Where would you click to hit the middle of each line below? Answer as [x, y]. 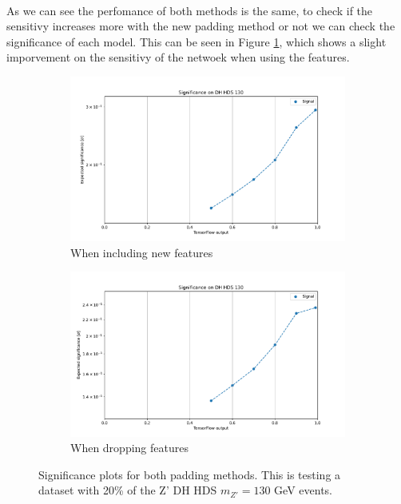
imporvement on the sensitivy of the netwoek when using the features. [178, 57]
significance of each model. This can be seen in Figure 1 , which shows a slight [197, 41]
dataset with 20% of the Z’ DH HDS [128, 490]
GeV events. [303, 490]
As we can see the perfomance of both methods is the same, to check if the [190, 10]
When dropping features [129, 448]
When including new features [142, 252]
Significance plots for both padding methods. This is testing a [190, 474]
